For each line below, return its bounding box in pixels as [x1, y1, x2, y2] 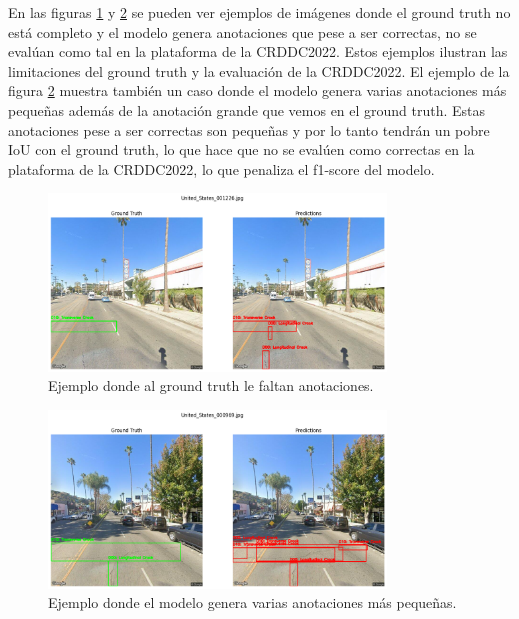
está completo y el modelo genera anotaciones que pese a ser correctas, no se [8, 21, 477, 42]
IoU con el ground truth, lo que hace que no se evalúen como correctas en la [8, 139, 475, 160]
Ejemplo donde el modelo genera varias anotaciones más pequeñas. [48, 592, 457, 613]
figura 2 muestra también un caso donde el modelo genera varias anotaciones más [8, 80, 507, 101]
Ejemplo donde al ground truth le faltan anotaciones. [48, 375, 374, 396]
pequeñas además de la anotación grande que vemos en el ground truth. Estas [8, 99, 486, 120]
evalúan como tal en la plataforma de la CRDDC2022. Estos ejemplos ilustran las [8, 41, 508, 62]
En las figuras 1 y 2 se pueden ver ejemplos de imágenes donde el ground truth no [8, 2, 511, 22]
